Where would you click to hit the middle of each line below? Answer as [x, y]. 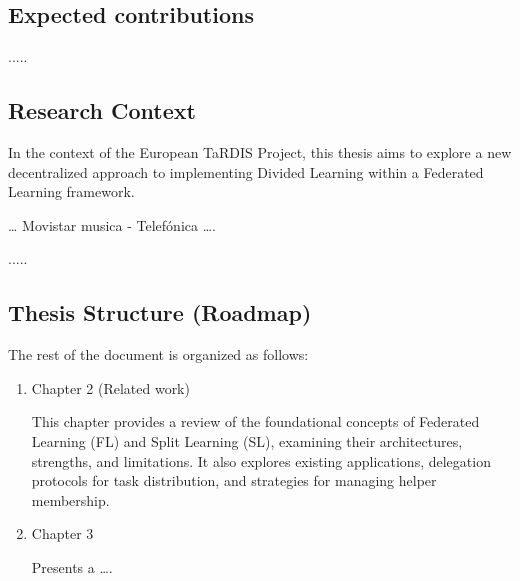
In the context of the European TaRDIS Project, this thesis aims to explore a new [260, 152]
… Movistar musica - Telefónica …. [112, 224]
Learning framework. [71, 191]
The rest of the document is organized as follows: [158, 354]
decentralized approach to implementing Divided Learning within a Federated [246, 171]
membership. [70, 499]
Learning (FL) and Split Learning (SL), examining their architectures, [247, 440]
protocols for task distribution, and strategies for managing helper [234, 480]
